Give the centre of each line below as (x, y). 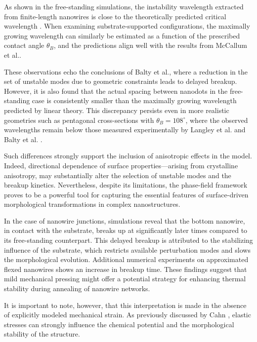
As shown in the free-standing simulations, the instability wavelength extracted (124, 6)
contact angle (24, 45)
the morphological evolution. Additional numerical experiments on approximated (126, 259)
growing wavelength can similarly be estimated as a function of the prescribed (122, 35)
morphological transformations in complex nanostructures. (92, 204)
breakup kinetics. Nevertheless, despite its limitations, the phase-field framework (126, 185)
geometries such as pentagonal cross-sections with (79, 120)
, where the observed (217, 120)
